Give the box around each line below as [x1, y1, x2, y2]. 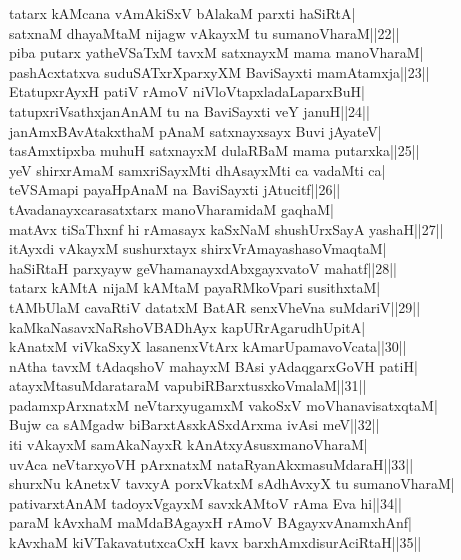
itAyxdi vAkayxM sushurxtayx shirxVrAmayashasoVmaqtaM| [9, 238, 387, 259]
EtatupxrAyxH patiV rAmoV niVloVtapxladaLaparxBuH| [9, 81, 365, 102]
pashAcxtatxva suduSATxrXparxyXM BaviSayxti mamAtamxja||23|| [9, 61, 430, 82]
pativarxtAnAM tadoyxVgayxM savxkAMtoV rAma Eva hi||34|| [9, 492, 402, 513]
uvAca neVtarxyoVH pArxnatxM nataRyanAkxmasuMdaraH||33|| [9, 453, 414, 474]
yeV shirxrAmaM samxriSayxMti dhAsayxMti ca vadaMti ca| [9, 159, 386, 180]
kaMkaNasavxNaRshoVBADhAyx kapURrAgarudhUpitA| [9, 316, 366, 337]
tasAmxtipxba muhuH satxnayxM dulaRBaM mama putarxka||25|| [9, 140, 420, 161]
